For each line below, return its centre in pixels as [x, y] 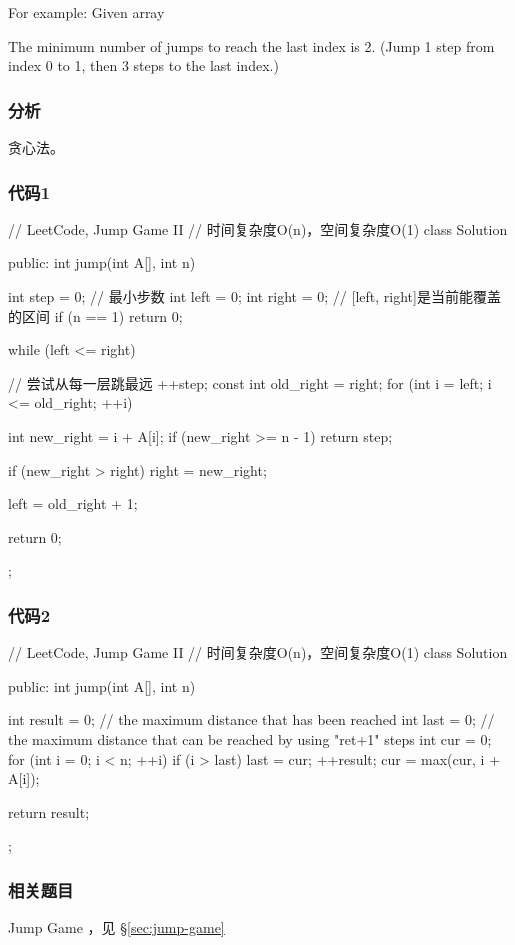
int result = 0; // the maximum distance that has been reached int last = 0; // [251, 719]
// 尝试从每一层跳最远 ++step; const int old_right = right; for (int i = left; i [250, 382]
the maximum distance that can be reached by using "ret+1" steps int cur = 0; [250, 738]
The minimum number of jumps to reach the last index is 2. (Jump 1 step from [251, 45]
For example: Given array [86, 12]
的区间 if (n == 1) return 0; [95, 315]
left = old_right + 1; [73, 503]
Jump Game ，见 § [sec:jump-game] [116, 927]
